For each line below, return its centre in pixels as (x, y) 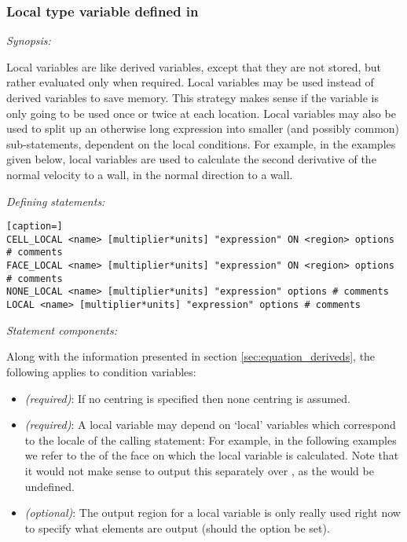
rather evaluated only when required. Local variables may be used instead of (190, 82)
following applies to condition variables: (101, 371)
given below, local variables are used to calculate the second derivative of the (191, 159)
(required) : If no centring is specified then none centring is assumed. (188, 398)
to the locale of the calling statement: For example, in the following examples (211, 439)
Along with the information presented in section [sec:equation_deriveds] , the (191, 356)
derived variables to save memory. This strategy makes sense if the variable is (193, 97)
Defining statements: (56, 201)
